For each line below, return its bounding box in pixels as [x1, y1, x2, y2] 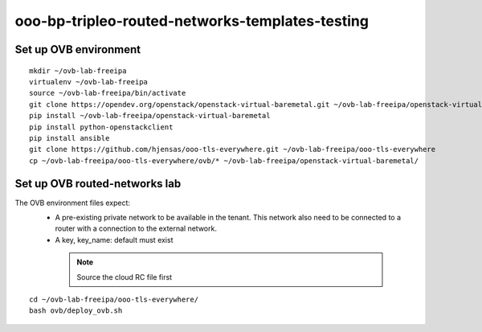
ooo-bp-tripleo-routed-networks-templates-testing [14, 12, 370, 30]
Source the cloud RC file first [76, 272, 173, 281]
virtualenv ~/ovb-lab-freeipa [29, 77, 149, 86]
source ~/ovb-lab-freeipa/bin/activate [29, 88, 186, 98]
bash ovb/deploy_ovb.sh [29, 306, 123, 315]
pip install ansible [29, 133, 110, 142]
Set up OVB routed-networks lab [14, 177, 182, 191]
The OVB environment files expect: [14, 198, 131, 207]
